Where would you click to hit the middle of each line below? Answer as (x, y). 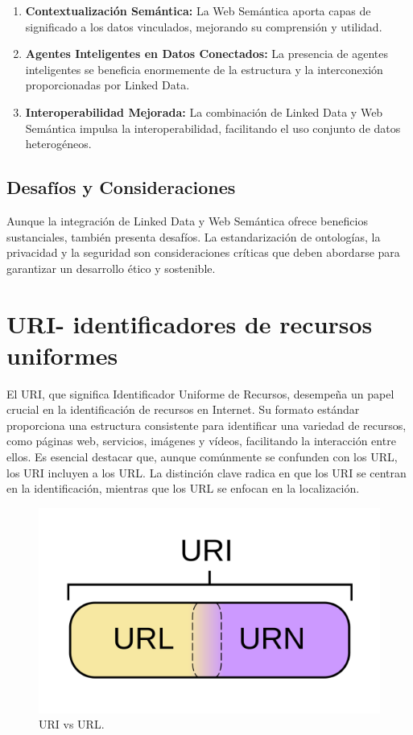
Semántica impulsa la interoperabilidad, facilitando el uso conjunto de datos (213, 128)
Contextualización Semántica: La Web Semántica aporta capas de (198, 10)
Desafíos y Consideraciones (121, 187)
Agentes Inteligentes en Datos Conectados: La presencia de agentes (206, 54)
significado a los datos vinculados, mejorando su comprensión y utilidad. (204, 26)
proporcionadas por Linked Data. (107, 85)
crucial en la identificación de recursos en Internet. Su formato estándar (183, 409)
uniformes (62, 355)
